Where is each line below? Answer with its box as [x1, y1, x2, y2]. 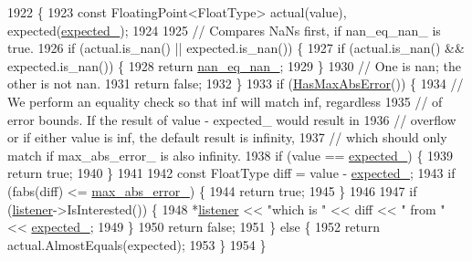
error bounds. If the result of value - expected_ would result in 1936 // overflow [7, 110, 456, 129]
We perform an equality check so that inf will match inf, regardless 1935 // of [7, 91, 443, 110]
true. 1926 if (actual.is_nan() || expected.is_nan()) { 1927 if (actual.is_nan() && [7, 38, 465, 57]
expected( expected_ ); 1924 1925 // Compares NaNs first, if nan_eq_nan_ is [7, 20, 441, 39]
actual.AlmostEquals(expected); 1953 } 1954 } [7, 235, 267, 254]
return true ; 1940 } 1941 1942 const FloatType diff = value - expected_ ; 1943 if [7, 163, 456, 183]
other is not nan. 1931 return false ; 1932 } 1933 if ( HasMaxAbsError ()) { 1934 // [7, 74, 464, 93]
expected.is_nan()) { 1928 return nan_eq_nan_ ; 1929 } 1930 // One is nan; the [7, 56, 461, 75]
